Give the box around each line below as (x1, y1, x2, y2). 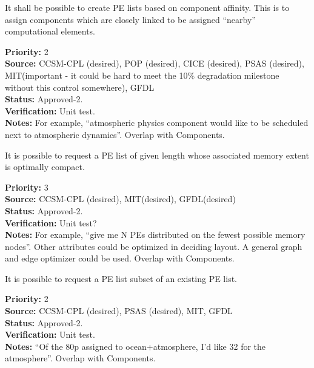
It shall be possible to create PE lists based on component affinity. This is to (5, 1, 290, 13)
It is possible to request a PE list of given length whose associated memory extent (5, 148, 309, 161)
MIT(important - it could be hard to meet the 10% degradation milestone (5, 68, 279, 81)
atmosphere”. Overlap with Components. (5, 352, 156, 364)
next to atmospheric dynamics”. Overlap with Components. (5, 128, 225, 140)
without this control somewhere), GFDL (5, 80, 155, 93)
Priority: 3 (5, 180, 48, 193)
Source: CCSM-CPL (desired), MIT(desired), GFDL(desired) (5, 192, 236, 205)
